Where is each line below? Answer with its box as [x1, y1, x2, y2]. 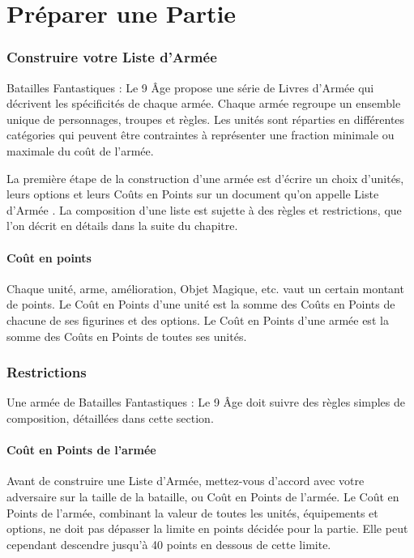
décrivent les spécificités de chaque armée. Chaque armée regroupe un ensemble [6, 95, 401, 112]
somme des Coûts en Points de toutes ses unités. [6, 327, 247, 344]
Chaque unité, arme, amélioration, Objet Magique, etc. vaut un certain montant [6, 279, 404, 296]
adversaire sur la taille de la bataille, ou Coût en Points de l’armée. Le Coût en [6, 488, 399, 505]
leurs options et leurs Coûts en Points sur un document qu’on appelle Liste [6, 185, 379, 202]
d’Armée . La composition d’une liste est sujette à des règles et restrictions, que [6, 201, 402, 218]
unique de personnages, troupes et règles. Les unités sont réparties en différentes [6, 110, 405, 127]
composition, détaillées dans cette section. [6, 409, 214, 426]
